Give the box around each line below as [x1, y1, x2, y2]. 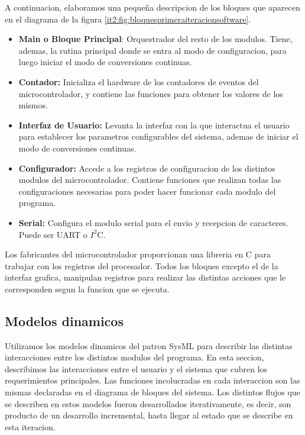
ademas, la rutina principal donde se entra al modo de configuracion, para [18, 44, 287, 56]
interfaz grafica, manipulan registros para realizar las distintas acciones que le [5, 271, 286, 283]
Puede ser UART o [18, 228, 87, 240]
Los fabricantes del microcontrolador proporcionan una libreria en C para [5, 248, 271, 260]
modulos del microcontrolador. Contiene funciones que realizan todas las [18, 173, 281, 186]
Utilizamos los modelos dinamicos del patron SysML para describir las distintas [5, 339, 293, 352]
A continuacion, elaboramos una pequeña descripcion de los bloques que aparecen [5, 1, 300, 13]
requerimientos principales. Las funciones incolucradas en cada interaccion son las [5, 374, 300, 386]
